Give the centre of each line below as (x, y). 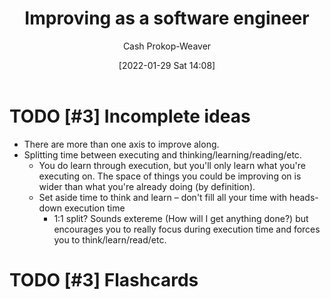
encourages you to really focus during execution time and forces (187, 229)
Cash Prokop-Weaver (167, 46)
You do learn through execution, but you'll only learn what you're (172, 165)
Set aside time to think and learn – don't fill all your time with (162, 197)
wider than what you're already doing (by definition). (147, 186)
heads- (303, 197)
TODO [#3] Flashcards (104, 279)
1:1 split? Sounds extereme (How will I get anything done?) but (181, 218)
